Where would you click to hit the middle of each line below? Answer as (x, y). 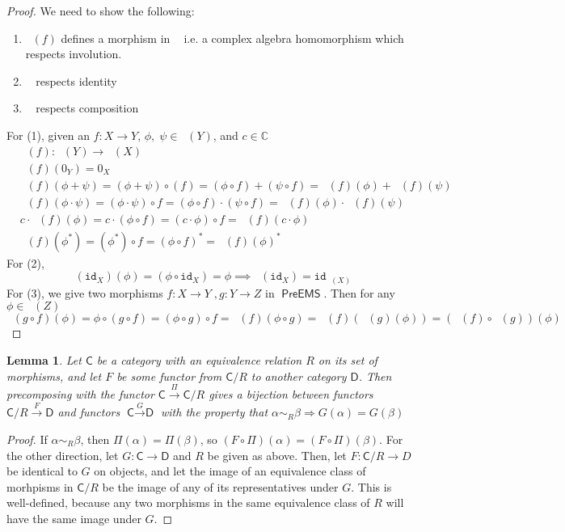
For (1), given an (48, 135)
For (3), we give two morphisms (85, 292)
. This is (371, 486)
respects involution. (74, 54)
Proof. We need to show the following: (101, 11)
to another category (299, 376)
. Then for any (359, 292)
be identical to (42, 471)
